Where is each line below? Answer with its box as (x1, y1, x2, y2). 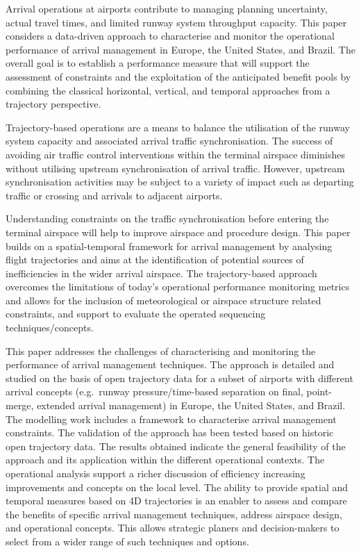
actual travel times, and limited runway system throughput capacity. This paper (6, 15, 347, 29)
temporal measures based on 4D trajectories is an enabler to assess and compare (6, 493, 347, 508)
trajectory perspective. (6, 97, 101, 111)
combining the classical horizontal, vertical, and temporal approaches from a (6, 83, 330, 97)
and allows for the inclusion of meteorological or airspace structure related (6, 292, 321, 307)
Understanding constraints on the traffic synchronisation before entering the (6, 211, 329, 226)
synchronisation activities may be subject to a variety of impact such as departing (6, 174, 354, 189)
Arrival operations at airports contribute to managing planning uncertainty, (6, 1, 328, 15)
